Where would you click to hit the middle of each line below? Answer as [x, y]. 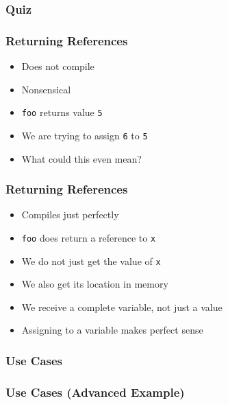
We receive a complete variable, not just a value [122, 306]
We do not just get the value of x [91, 261]
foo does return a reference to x [89, 237]
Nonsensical [46, 89]
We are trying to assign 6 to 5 [85, 135]
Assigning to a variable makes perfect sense [112, 330]
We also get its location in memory [95, 284]
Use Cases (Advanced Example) [95, 392]
